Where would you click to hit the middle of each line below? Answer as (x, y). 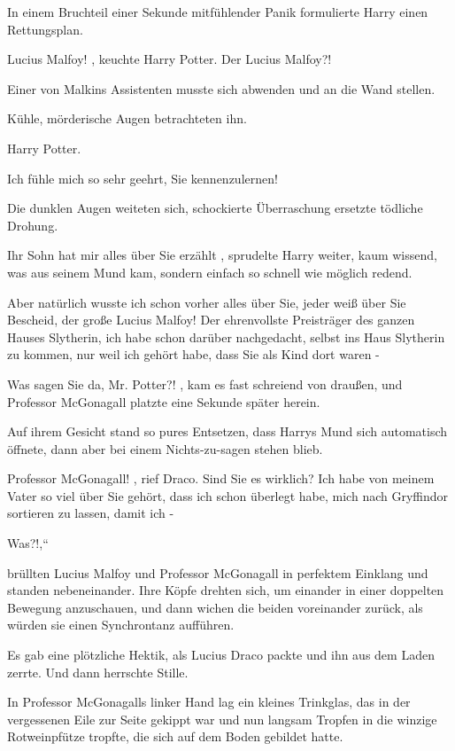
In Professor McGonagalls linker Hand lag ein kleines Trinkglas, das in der (209, 702)
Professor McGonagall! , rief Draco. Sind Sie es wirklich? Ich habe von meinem (221, 478)
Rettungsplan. (45, 29)
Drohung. (33, 225)
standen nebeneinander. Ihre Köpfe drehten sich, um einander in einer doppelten (226, 590)
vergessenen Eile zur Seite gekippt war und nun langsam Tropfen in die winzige (222, 719)
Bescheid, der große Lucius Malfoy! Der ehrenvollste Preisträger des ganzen (211, 320)
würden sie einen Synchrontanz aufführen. (121, 625)
